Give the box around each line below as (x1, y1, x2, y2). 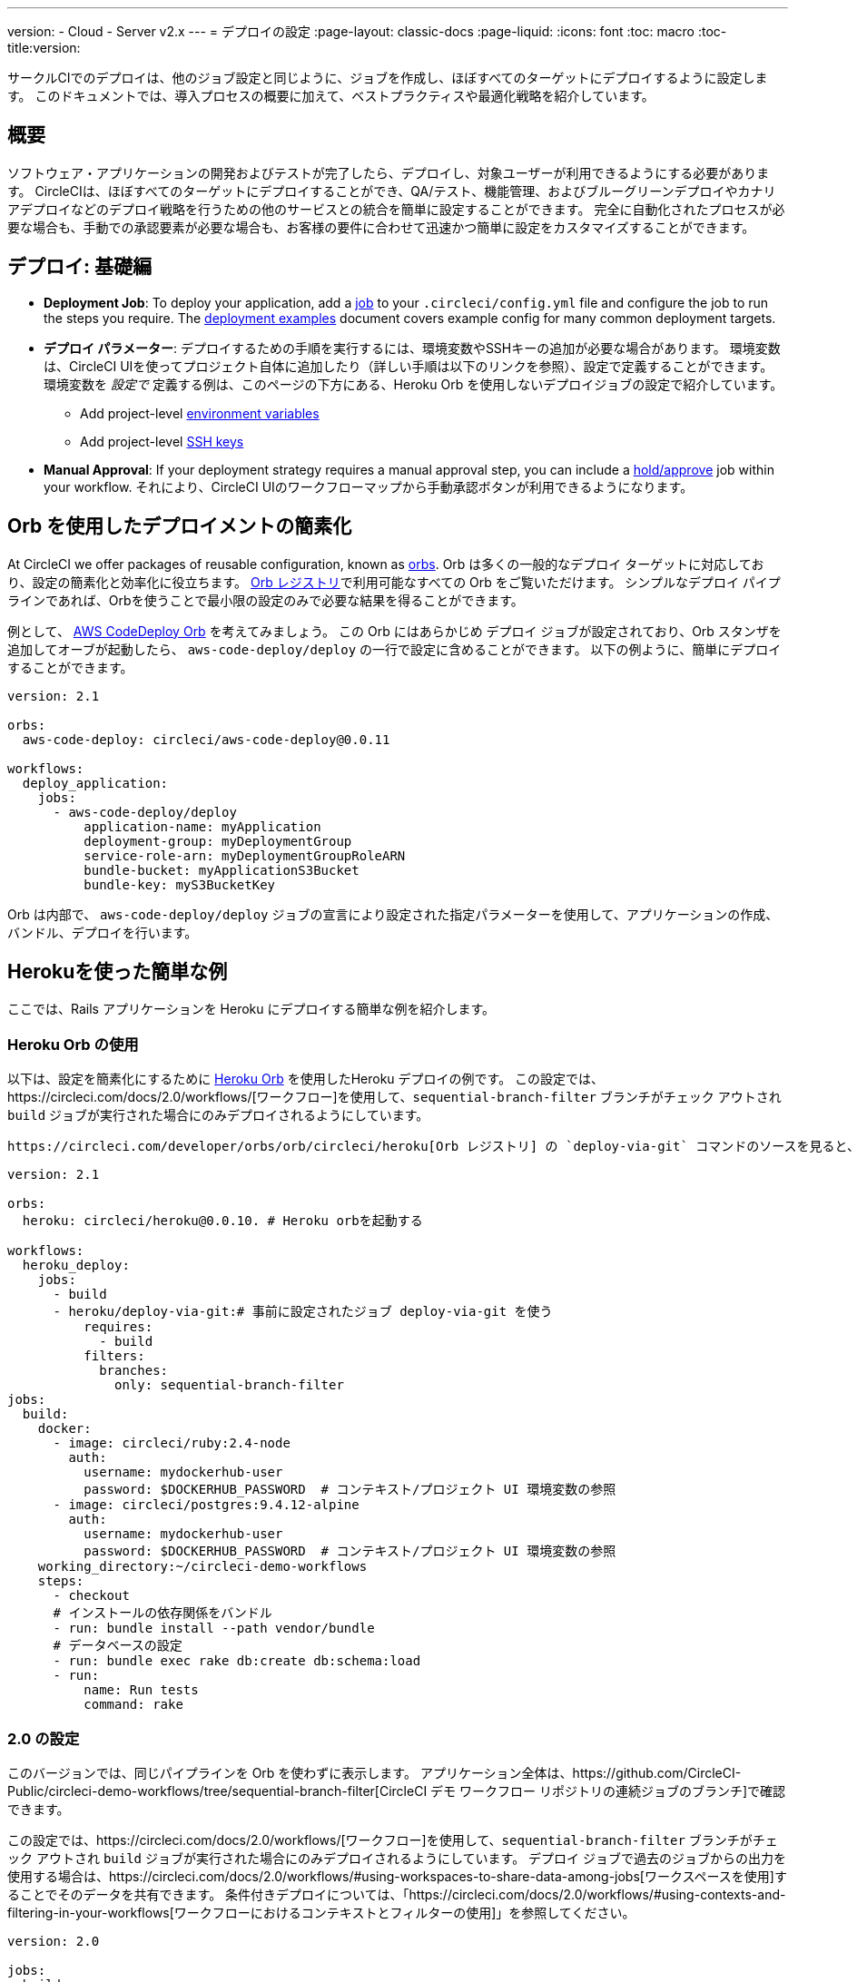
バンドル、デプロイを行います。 (7, 924, 198, 940)
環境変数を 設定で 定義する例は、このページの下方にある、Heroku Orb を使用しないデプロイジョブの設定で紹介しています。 (44, 376, 783, 392)
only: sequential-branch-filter (114, 1378, 344, 1393)
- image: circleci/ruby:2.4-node (53, 1436, 291, 1451)
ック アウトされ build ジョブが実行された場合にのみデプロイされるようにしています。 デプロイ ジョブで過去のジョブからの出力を (7, 1850, 787, 1866)
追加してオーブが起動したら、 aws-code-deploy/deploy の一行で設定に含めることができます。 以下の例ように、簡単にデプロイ (7, 641, 782, 657)
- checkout (53, 1588, 130, 1604)
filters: (84, 1349, 145, 1364)
